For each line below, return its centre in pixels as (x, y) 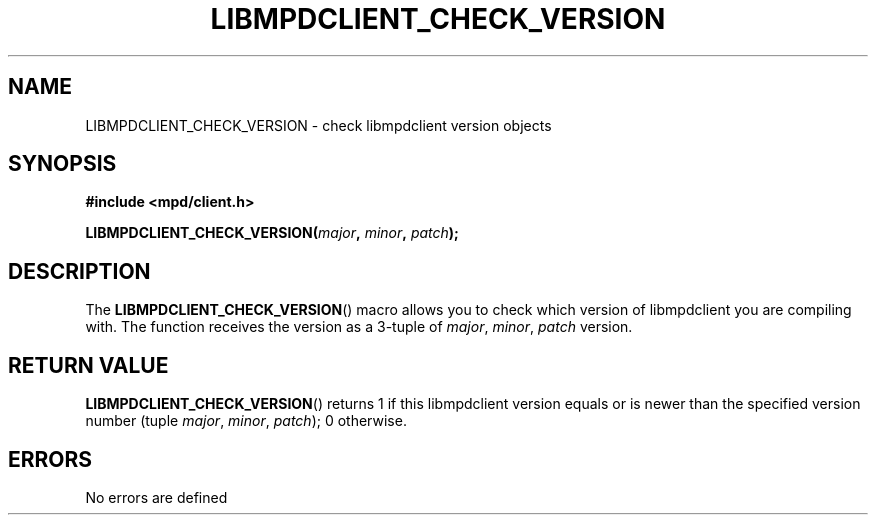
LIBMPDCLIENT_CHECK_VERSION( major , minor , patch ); (272, 233)
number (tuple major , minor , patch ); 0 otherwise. (246, 421)
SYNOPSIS (62, 164)
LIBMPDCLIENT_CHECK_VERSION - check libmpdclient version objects (318, 125)
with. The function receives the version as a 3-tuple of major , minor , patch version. (359, 327)
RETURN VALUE (88, 365)
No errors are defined (156, 497)
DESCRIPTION (79, 271)
